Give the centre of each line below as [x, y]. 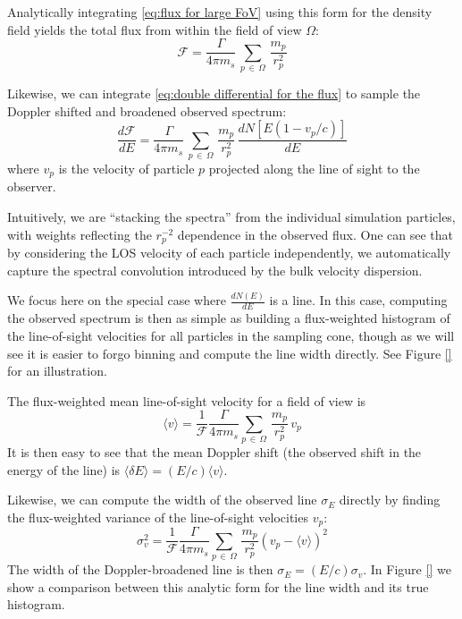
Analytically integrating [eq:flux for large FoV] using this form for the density [220, 12]
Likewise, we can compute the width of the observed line [162, 500]
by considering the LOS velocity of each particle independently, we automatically [229, 253]
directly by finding [390, 500]
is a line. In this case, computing [358, 300]
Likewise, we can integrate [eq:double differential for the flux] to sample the [214, 93]
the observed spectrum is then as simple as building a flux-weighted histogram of [229, 318]
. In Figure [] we [407, 569]
